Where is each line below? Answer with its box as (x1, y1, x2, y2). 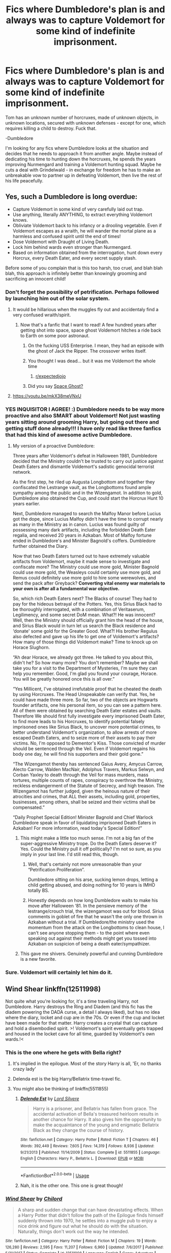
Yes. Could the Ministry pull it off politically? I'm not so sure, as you (20, 846, 161, 852)
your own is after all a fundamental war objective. (12, 586, 120, 592)
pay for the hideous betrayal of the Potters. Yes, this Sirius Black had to (12, 601, 162, 607)
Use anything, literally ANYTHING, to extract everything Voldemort (12, 211, 153, 218)
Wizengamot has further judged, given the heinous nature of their (12, 788, 151, 794)
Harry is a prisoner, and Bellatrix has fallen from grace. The (33, 1105, 157, 1112)
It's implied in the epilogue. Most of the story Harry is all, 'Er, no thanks (12, 1060, 161, 1066)
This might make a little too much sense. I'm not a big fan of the (20, 835, 154, 841)
